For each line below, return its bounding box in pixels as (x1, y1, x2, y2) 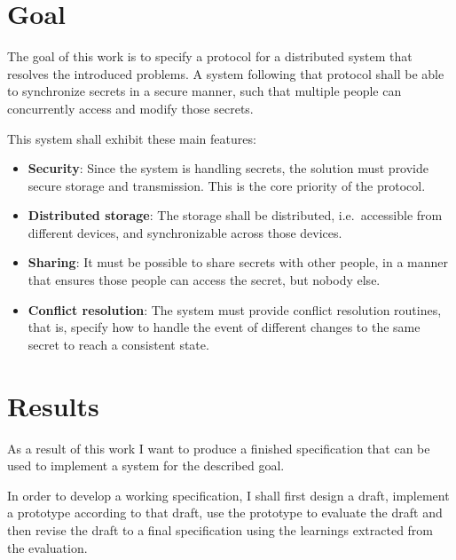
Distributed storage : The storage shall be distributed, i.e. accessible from (28, 206, 443, 225)
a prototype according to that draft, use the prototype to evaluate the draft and (7, 503, 443, 522)
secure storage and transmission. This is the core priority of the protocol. (28, 176, 426, 194)
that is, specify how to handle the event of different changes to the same (28, 318, 421, 336)
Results (7, 387, 99, 423)
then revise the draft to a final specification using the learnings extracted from (7, 520, 434, 539)
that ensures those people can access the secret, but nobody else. (28, 271, 381, 289)
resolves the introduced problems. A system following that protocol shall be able (7, 64, 444, 83)
